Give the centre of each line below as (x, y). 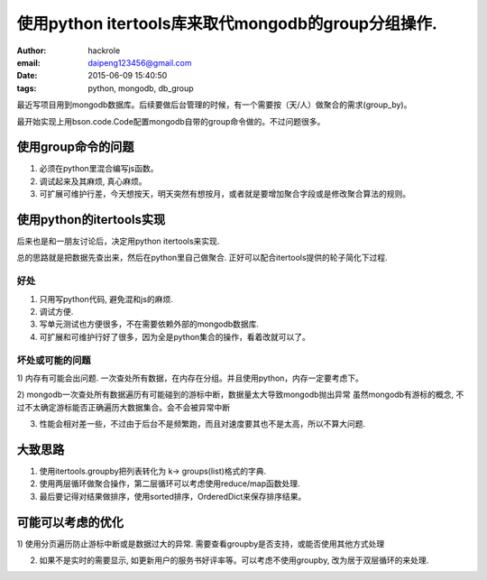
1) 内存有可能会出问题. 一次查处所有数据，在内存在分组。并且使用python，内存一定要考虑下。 (190, 378)
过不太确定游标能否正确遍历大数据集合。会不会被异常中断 (123, 407)
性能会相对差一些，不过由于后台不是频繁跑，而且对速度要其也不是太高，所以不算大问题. (202, 424)
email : (28, 62)
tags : (27, 88)
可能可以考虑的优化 (70, 522)
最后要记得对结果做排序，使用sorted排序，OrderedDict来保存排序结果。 (173, 496)
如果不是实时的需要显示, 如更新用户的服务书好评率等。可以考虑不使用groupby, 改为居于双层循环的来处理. (234, 560)
